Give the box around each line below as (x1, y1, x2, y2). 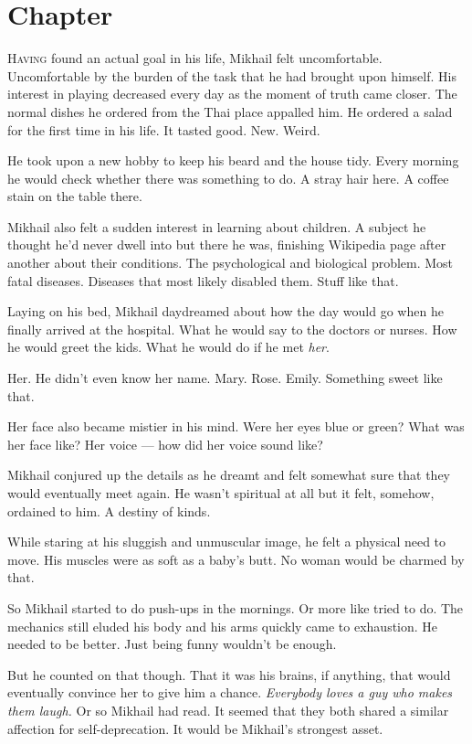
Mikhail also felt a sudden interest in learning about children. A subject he (7, 217, 426, 236)
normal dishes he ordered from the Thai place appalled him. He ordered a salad (7, 101, 453, 121)
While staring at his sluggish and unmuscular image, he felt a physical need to (7, 532, 446, 551)
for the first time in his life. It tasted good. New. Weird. (7, 120, 320, 139)
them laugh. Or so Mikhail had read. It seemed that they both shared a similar (7, 700, 449, 719)
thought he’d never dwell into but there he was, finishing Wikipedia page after (7, 235, 446, 254)
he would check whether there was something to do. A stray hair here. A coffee (7, 168, 449, 187)
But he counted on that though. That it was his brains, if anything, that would (7, 664, 451, 684)
